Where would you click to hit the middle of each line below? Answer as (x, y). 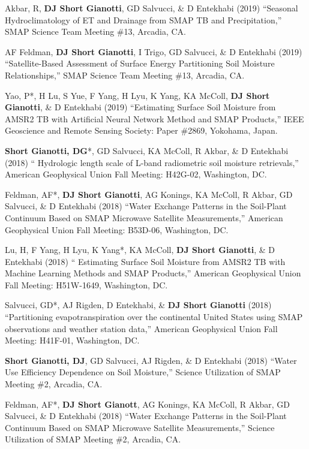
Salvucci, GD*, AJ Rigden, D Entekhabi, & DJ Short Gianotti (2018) (138, 305)
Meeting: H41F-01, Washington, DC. (72, 340)
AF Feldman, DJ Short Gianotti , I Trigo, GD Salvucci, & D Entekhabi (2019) (154, 51)
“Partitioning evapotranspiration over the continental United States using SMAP (154, 317)
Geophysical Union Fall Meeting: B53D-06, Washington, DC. (117, 229)
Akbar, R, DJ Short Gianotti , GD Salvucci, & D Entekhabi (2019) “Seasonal (151, 8)
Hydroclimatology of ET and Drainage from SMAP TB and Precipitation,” (143, 19)
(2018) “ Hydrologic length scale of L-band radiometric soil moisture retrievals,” (152, 162)
